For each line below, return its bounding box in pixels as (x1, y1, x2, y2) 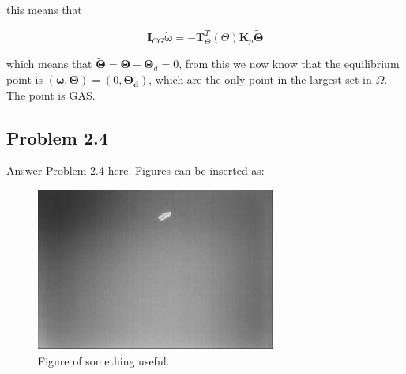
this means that (6, 2, 82, 17)
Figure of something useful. (38, 353, 170, 369)
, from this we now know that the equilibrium (179, 55, 400, 72)
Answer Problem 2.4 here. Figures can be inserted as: (6, 162, 265, 179)
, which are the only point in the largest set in (148, 71, 372, 88)
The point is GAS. (6, 86, 96, 103)
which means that (6, 55, 92, 72)
